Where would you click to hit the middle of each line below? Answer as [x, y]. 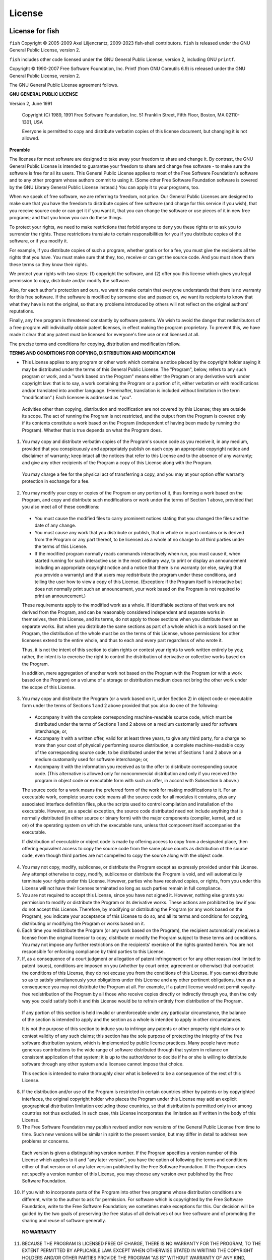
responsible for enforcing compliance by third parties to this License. [93, 952]
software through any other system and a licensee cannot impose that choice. [103, 1064]
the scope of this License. [49, 687]
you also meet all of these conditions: [61, 507]
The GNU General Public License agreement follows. [64, 85]
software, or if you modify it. [39, 241]
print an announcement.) [60, 596]
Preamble [20, 150]
